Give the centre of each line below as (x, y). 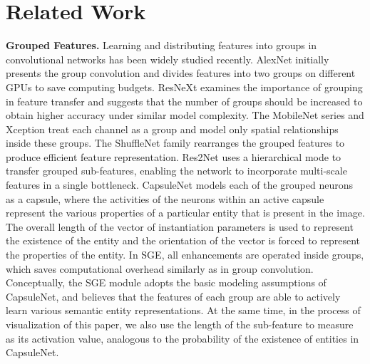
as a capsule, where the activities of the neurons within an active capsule (165, 198)
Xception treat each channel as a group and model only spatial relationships (172, 129)
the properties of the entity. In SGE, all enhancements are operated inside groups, (185, 255)
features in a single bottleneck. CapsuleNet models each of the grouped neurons (180, 185)
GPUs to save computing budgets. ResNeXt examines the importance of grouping (184, 87)
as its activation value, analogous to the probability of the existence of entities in (183, 338)
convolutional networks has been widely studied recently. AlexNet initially (168, 59)
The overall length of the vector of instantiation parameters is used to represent (180, 226)
